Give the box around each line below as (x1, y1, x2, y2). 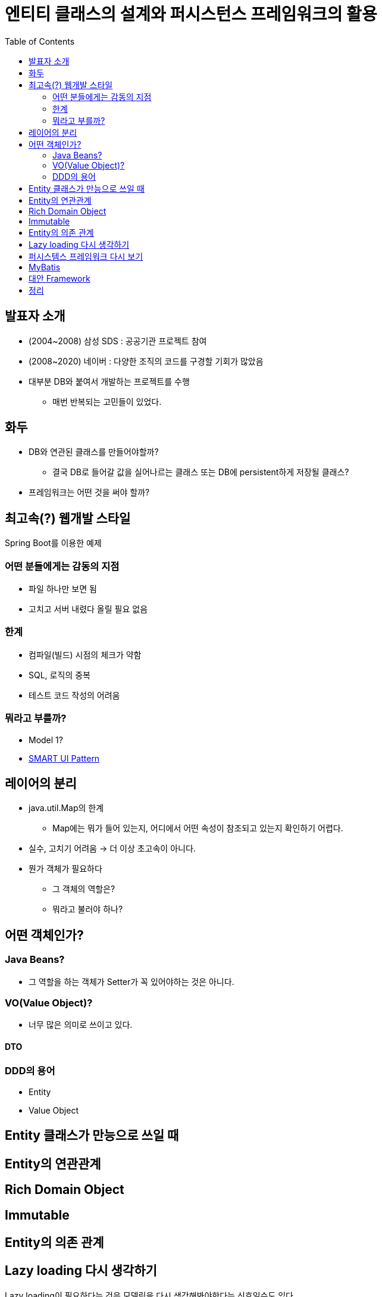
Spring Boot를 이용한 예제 (5, 538, 102, 548)
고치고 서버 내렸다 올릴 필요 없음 (29, 604, 148, 615)
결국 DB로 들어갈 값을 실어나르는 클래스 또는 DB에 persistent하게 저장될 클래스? (52, 467, 349, 478)
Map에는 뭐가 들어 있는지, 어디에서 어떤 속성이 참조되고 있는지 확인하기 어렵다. (52, 823, 343, 834)
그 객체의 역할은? (52, 884, 115, 894)
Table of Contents (5, 36, 75, 46)
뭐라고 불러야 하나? (52, 904, 123, 915)
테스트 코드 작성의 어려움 (29, 690, 120, 700)
